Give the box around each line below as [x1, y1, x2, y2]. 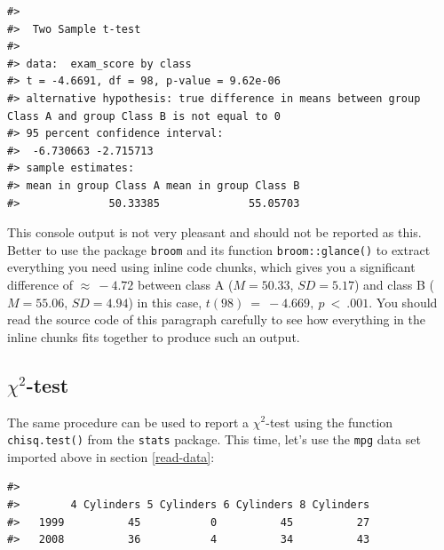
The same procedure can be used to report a [7, 412, 250, 431]
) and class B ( [353, 275, 435, 293]
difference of [7, 275, 73, 293]
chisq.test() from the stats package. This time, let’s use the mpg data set [7, 430, 421, 449]
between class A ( [137, 275, 234, 293]
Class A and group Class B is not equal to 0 [7, 109, 281, 123]
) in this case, [128, 292, 202, 311]
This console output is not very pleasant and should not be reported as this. [7, 223, 422, 242]
